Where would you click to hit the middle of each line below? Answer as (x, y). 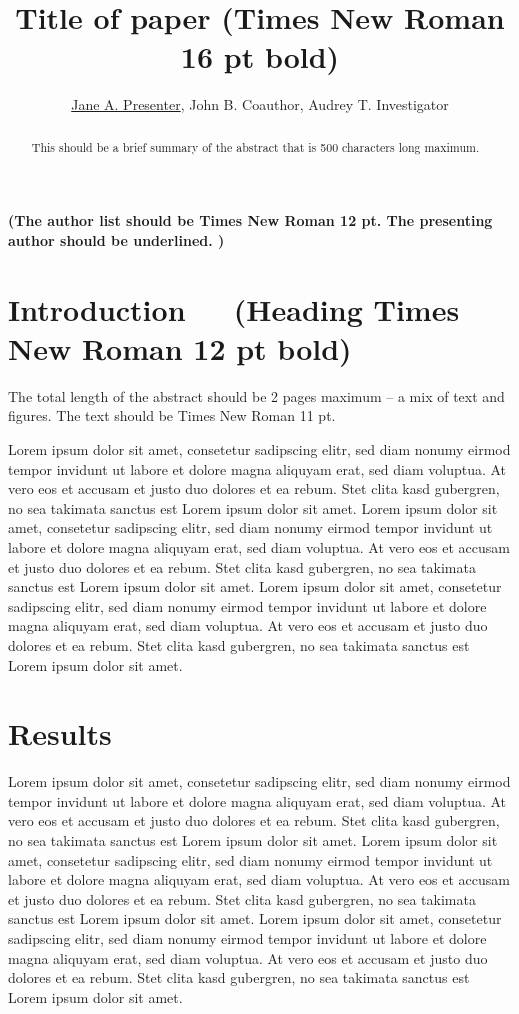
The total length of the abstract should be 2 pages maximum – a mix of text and (256, 395)
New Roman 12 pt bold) (180, 347)
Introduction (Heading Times (234, 308)
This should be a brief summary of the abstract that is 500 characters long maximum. (255, 146)
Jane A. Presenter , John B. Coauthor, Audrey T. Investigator (260, 104)
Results (60, 733)
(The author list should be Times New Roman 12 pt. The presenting (250, 220)
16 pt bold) (260, 56)
